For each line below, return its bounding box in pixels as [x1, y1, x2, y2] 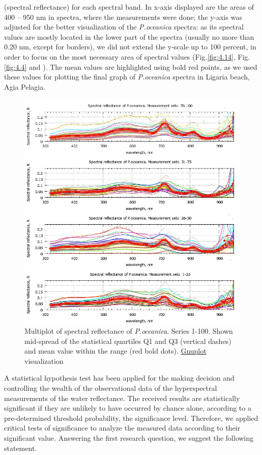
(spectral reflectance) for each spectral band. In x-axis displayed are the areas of [4, 2, 254, 12]
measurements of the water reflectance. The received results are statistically [4, 392, 240, 403]
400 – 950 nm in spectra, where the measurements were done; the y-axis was [4, 11, 242, 22]
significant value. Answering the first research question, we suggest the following [4, 432, 254, 443]
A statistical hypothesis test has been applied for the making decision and [4, 372, 235, 383]
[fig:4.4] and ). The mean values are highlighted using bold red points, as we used [4, 61, 257, 72]
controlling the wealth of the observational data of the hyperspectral [4, 383, 217, 393]
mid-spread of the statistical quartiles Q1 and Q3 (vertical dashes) [24, 335, 231, 346]
